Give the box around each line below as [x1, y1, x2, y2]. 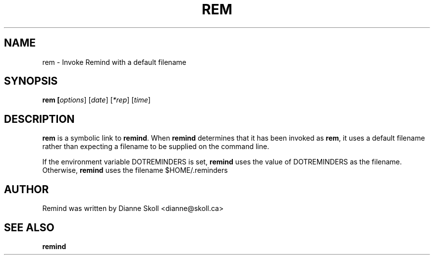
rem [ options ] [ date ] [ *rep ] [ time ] [42, 96, 151, 104]
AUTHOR [4, 183, 49, 196]
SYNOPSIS [4, 75, 58, 88]
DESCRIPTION [4, 112, 75, 125]
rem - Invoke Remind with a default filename [42, 57, 186, 66]
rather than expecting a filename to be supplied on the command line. [42, 142, 270, 151]
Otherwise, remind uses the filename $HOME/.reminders [42, 166, 228, 175]
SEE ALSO [4, 221, 54, 234]
